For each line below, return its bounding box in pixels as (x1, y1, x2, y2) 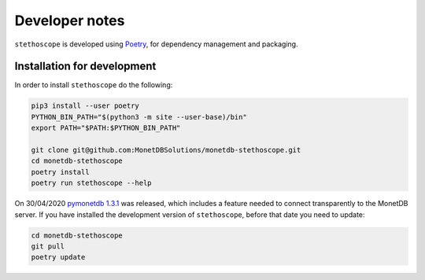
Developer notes (14, 12, 125, 29)
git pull (31, 241, 65, 251)
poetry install (31, 168, 90, 176)
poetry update (31, 252, 86, 262)
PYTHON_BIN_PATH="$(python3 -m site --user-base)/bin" (31, 112, 247, 121)
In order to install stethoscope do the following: (14, 80, 173, 90)
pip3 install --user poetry (31, 101, 139, 110)
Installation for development (14, 60, 157, 73)
